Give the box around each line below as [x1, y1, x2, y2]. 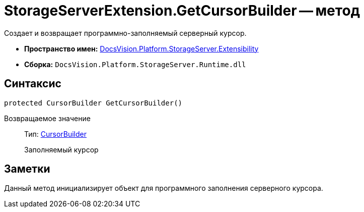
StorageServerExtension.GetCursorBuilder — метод [4, 2, 360, 19]
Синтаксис [4, 77, 61, 90]
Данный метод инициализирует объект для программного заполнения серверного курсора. [4, 184, 323, 193]
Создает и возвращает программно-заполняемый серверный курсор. [4, 28, 247, 37]
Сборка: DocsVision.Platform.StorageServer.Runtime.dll [24, 60, 246, 69]
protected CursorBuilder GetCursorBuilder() [4, 98, 183, 107]
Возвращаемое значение [4, 114, 91, 123]
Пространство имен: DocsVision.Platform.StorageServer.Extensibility [24, 44, 259, 53]
